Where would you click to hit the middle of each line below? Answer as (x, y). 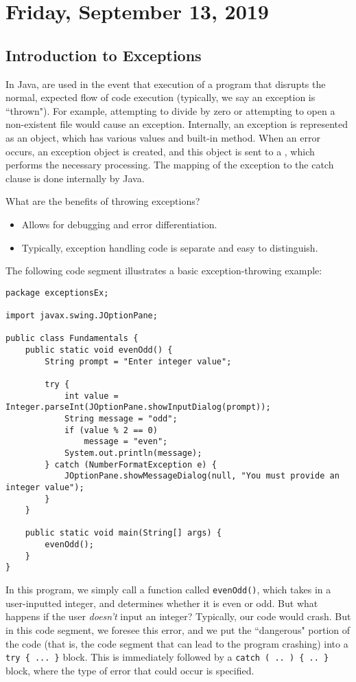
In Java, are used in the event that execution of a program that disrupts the (166, 84)
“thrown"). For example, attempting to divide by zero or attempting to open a (170, 110)
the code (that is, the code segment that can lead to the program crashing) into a (177, 643)
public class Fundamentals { (72, 339)
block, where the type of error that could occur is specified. (130, 670)
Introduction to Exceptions (104, 55)
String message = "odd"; (121, 418)
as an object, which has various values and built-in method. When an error (163, 137)
